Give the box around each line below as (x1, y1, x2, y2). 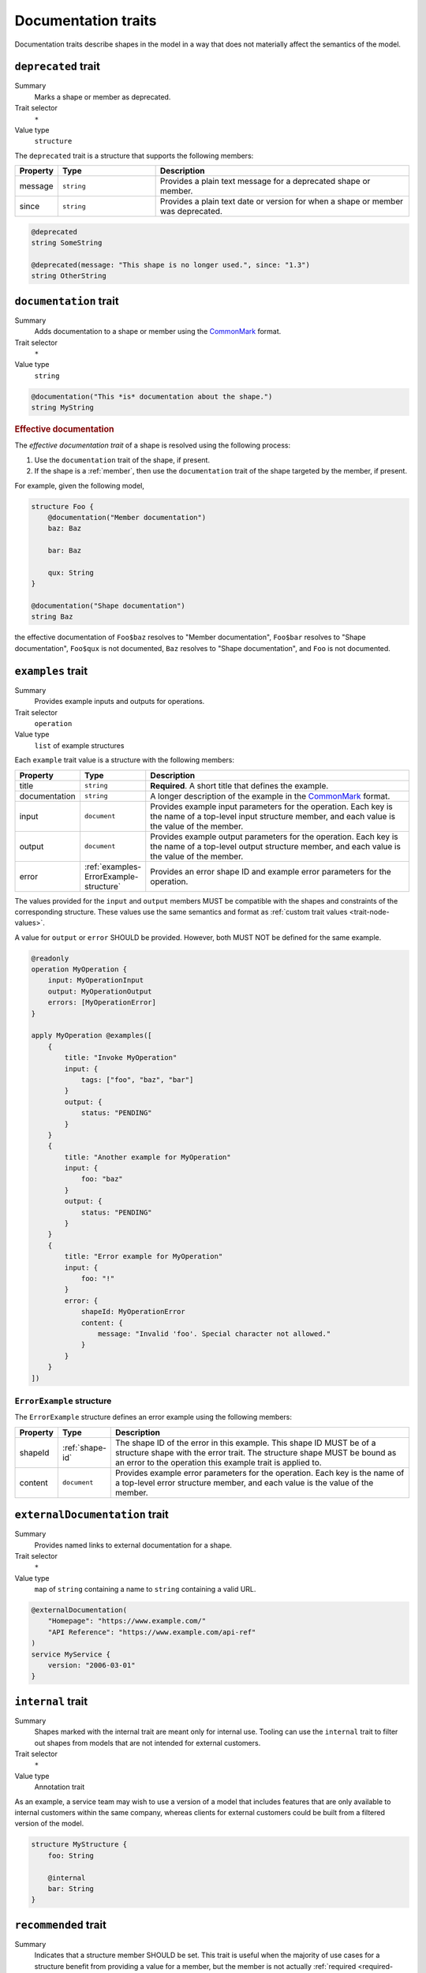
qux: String (47, 568, 95, 577)
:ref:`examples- (84, 861, 142, 872)
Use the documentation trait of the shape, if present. (34, 455, 211, 465)
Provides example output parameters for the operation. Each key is (150, 831, 398, 842)
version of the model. (14, 1819, 84, 1829)
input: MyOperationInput (47, 975, 144, 985)
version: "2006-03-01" (47, 1661, 136, 1670)
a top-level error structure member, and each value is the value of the (115, 1477, 374, 1488)
